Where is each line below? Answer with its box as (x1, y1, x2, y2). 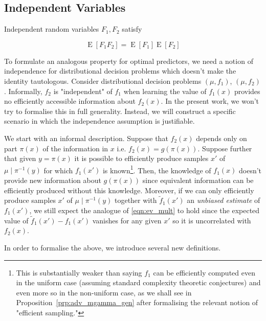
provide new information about (4, 174, 101, 185)
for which (43, 165, 73, 175)
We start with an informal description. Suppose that (4, 132, 168, 143)
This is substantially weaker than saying (16, 267, 142, 278)
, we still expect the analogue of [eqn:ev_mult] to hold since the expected (29, 204, 260, 215)
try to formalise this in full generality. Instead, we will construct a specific (4, 105, 236, 116)
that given (4, 153, 36, 164)
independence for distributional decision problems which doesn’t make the (4, 65, 236, 76)
